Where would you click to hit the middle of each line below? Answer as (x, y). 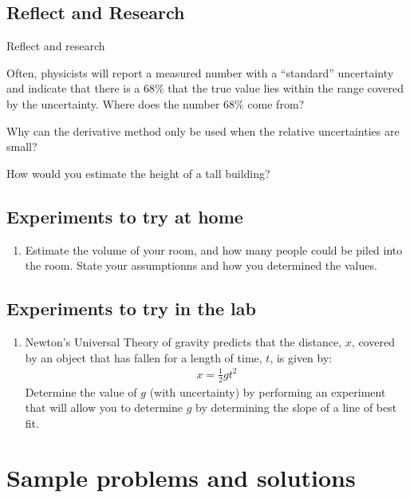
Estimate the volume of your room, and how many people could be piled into (214, 249)
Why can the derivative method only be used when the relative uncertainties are (203, 130)
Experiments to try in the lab (131, 308)
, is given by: (301, 357)
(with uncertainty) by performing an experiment (268, 391)
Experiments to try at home (125, 216)
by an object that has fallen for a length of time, (144, 357)
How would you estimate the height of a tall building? (138, 173)
